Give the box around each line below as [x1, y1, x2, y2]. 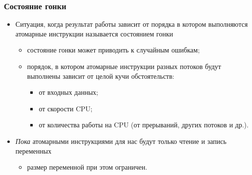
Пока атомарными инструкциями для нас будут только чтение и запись [15, 136, 227, 146]
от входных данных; [39, 87, 98, 97]
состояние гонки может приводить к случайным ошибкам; [27, 45, 200, 55]
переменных [15, 145, 52, 156]
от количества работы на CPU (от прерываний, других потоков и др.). [39, 120, 249, 130]
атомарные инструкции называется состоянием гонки [15, 28, 173, 38]
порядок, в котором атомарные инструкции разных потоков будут [27, 61, 221, 71]
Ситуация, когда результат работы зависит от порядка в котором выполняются [15, 19, 248, 29]
